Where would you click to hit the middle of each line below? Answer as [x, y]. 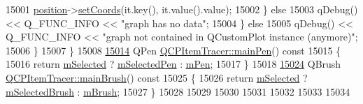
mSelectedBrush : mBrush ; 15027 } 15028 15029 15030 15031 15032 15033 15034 [178, 91]
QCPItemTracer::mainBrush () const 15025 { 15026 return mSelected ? [157, 77]
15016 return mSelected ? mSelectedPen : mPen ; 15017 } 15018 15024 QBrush [173, 64]
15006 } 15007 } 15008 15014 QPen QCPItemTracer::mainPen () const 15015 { [173, 50]
